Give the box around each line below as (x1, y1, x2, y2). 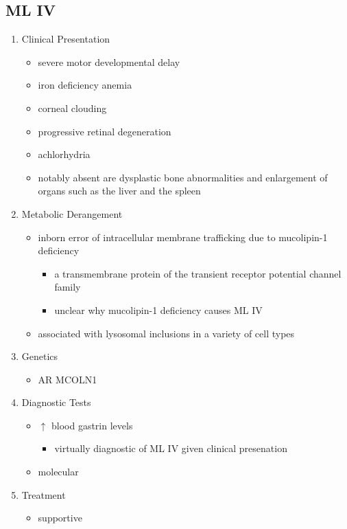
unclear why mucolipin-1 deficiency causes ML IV (54, 302, 263, 317)
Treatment (21, 487, 66, 502)
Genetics (21, 349, 58, 363)
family (54, 280, 81, 294)
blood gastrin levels (51, 418, 133, 432)
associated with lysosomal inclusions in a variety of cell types (38, 326, 295, 340)
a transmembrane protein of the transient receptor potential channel (54, 266, 342, 280)
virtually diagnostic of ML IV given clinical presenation (54, 441, 287, 455)
